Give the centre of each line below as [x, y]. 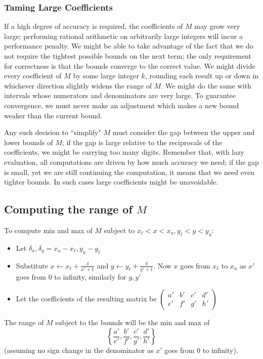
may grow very [217, 26]
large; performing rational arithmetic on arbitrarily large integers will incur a [123, 36]
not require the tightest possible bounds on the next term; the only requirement [128, 56]
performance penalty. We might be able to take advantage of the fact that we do [129, 46]
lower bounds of [29, 142]
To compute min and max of [48, 230]
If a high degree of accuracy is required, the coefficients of [94, 26]
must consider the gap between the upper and [184, 132]
